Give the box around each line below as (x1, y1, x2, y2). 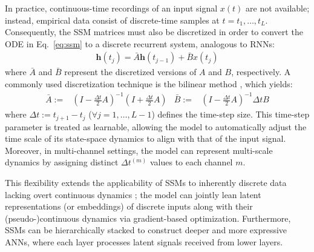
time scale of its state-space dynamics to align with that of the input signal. (5, 132, 286, 145)
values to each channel (149, 156, 233, 168)
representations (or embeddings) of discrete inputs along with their (5, 200, 253, 213)
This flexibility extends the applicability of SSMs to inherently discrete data (5, 176, 287, 188)
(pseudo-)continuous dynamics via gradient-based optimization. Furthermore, (5, 211, 291, 224)
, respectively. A (231, 65, 291, 78)
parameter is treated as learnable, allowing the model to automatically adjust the (5, 120, 307, 133)
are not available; (246, 2, 310, 14)
